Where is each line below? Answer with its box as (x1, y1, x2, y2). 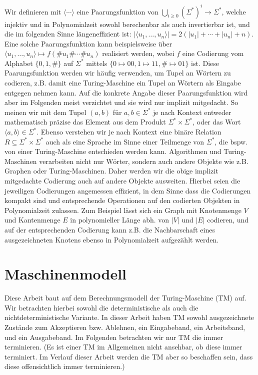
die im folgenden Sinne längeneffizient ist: (4, 28, 131, 39)
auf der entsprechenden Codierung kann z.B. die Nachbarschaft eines (4, 224, 215, 234)
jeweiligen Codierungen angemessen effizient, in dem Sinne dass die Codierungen (4, 185, 251, 195)
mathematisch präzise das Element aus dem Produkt (4, 116, 166, 127)
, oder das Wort (192, 116, 241, 127)
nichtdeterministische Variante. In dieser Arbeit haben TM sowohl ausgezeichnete (4, 312, 254, 322)
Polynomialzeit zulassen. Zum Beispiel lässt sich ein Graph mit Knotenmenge (4, 204, 241, 215)
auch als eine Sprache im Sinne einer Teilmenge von (45, 136, 204, 146)
